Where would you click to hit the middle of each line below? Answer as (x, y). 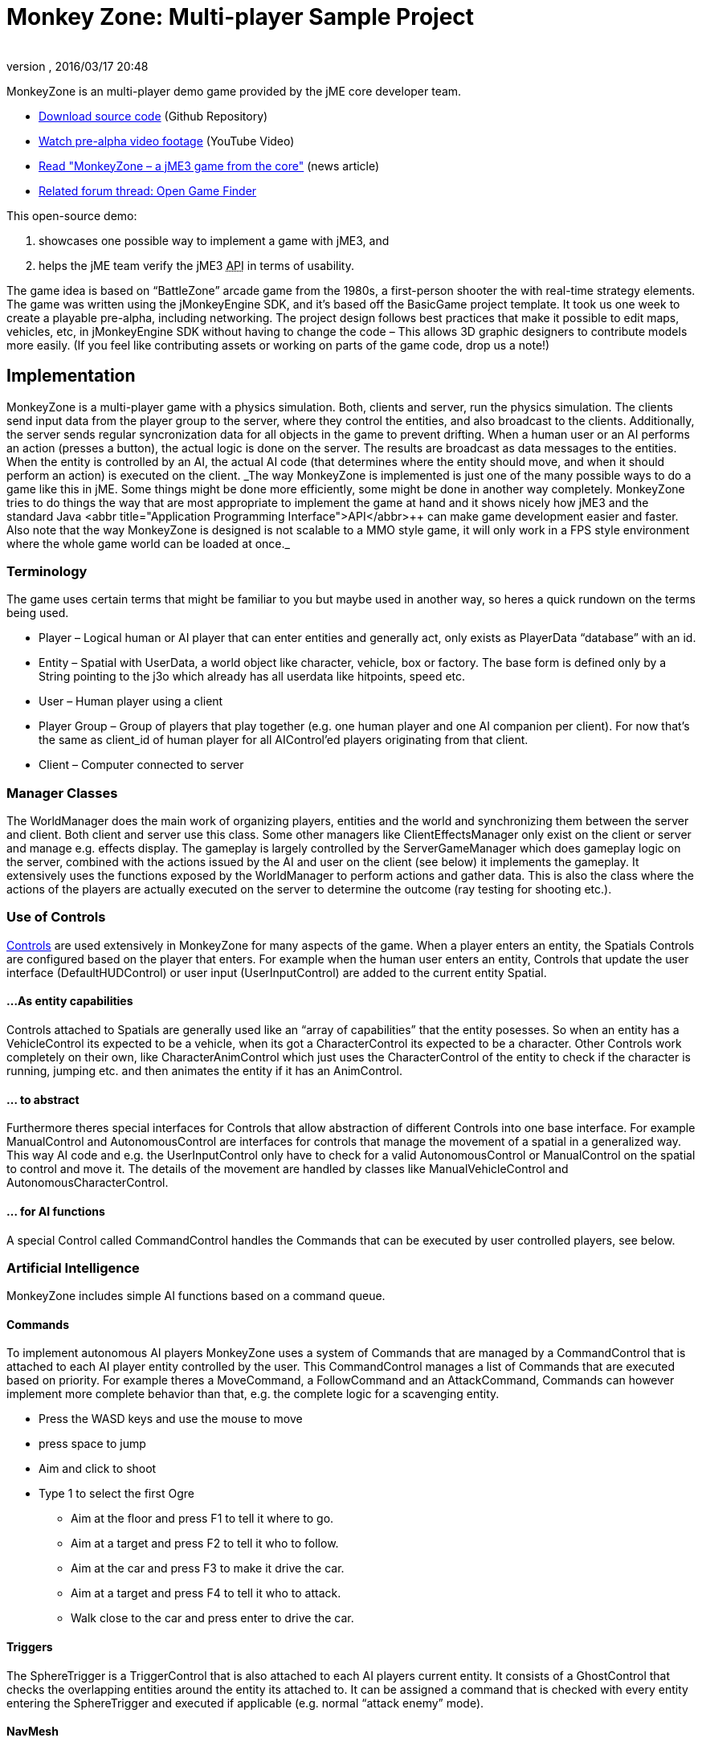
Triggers (30, 1647)
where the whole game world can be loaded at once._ (148, 543)
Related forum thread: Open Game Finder (148, 190)
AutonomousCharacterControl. (88, 1183)
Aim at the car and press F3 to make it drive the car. (208, 1568)
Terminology (47, 571)
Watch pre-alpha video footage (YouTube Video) (167, 141)
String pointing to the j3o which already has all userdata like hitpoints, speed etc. (252, 677)
